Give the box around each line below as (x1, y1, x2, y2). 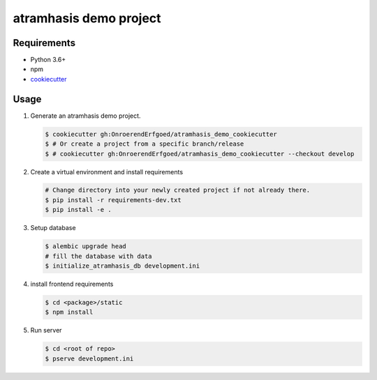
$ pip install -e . (45, 206, 112, 214)
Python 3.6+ (30, 56, 66, 64)
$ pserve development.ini (45, 354, 134, 363)
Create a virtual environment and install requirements (30, 167, 184, 176)
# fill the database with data (45, 252, 153, 260)
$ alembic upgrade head (45, 243, 127, 250)
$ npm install (45, 308, 94, 317)
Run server (30, 326, 62, 335)
